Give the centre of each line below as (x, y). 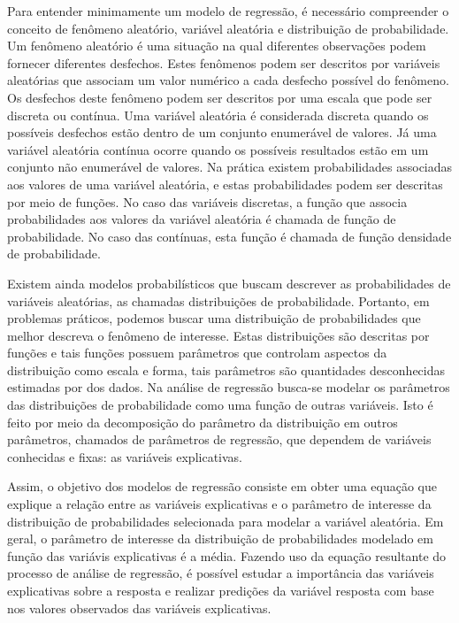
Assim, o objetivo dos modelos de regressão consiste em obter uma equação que (222, 486)
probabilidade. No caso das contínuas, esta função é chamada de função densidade (229, 236)
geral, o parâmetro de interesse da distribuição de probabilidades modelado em (220, 538)
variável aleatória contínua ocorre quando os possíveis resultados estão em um (218, 149)
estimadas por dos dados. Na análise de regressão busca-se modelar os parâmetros (229, 387)
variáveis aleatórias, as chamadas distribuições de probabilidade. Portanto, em (218, 300)
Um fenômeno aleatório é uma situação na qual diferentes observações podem (217, 46)
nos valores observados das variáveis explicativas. (139, 608)
